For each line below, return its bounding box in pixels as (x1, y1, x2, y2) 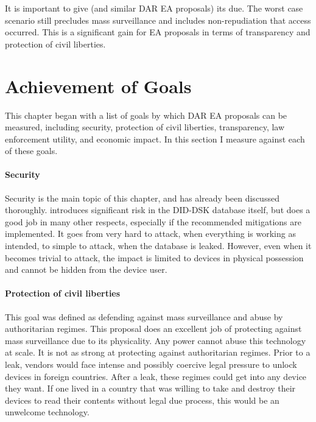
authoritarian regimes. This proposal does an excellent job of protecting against (5, 322, 302, 335)
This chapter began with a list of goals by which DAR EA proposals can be (5, 108, 287, 121)
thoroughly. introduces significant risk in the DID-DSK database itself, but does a (5, 203, 311, 216)
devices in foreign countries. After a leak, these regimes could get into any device (5, 370, 307, 382)
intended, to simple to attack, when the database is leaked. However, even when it (5, 239, 312, 252)
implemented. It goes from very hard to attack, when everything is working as (5, 227, 296, 240)
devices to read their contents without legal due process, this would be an (5, 393, 279, 406)
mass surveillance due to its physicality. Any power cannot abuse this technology (5, 334, 306, 346)
